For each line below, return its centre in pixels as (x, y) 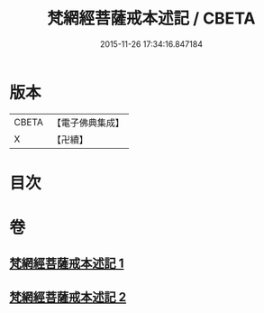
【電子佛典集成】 (88, 123)
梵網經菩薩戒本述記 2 (68, 297)
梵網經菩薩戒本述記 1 (67, 264)
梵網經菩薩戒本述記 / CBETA (151, 18)
